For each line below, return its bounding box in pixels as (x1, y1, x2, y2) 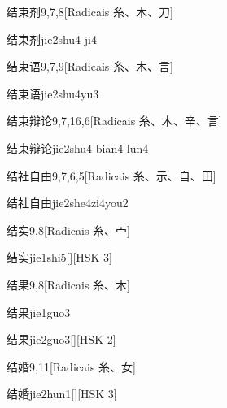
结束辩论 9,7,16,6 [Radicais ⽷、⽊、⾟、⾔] (7, 112, 222, 129)
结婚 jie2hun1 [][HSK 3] (7, 385, 117, 402)
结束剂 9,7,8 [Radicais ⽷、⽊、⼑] (7, 3, 173, 20)
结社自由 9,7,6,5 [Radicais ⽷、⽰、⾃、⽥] (7, 167, 216, 184)
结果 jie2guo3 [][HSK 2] (7, 331, 116, 348)
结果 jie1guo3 (7, 303, 71, 320)
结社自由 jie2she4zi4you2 (7, 194, 129, 211)
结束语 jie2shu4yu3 (7, 85, 99, 102)
